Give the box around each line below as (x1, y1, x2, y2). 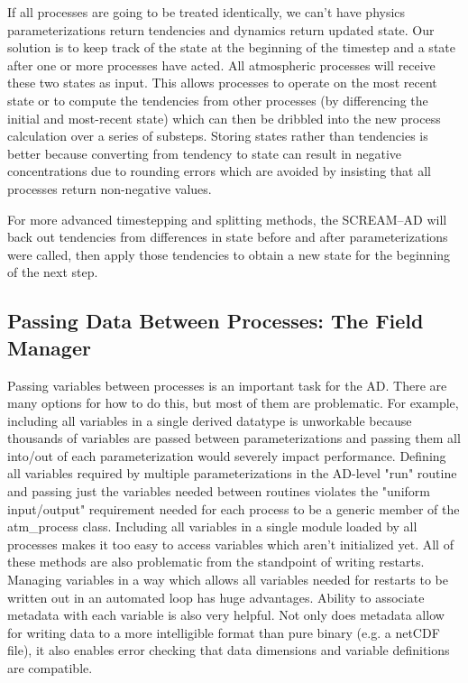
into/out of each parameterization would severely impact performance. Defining (7, 446, 446, 465)
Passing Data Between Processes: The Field (7, 307, 424, 335)
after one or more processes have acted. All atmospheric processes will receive (7, 55, 436, 74)
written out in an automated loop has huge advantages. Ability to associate (7, 587, 425, 606)
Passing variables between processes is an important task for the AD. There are (7, 375, 447, 394)
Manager (7, 333, 91, 361)
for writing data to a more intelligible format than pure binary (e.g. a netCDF (7, 623, 440, 641)
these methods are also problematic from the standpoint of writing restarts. (7, 552, 425, 571)
